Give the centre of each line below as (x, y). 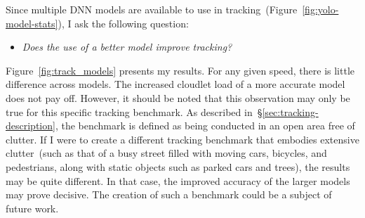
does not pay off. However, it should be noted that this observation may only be (178, 97)
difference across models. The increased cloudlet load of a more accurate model (175, 84)
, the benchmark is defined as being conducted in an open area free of (205, 126)
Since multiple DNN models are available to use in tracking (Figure (152, 9)
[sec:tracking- (290, 111)
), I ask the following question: (123, 23)
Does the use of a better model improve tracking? (127, 47)
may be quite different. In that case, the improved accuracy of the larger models (178, 180)
